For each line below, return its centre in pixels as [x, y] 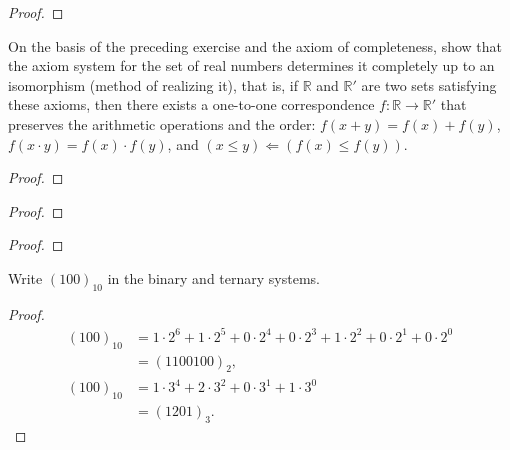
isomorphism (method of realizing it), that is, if [153, 84]
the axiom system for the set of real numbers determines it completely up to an [251, 65]
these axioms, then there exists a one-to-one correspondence [191, 104]
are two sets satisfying [429, 84]
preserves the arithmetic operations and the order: [162, 123]
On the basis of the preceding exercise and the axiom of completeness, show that [255, 45]
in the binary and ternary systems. [213, 277]
